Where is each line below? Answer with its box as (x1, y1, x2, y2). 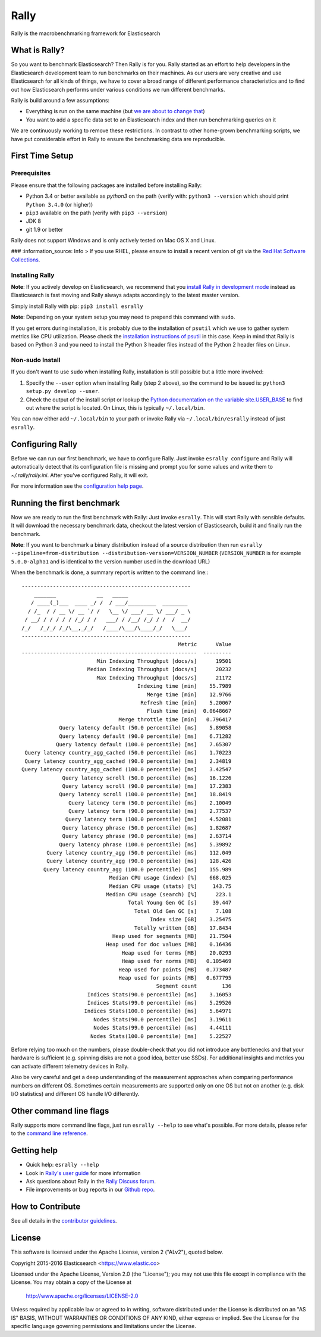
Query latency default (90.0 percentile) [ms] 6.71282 (59, 733, 232, 740)
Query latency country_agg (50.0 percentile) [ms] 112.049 (46, 849, 232, 856)
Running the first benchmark (11, 498, 120, 508)
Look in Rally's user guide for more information (26, 1169, 141, 1176)
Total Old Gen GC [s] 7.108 (134, 908, 232, 914)
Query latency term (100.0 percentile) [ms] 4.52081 (65, 816, 232, 823)
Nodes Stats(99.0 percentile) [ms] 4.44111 (93, 1024, 232, 1031)
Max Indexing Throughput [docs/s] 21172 (96, 674, 232, 681)
